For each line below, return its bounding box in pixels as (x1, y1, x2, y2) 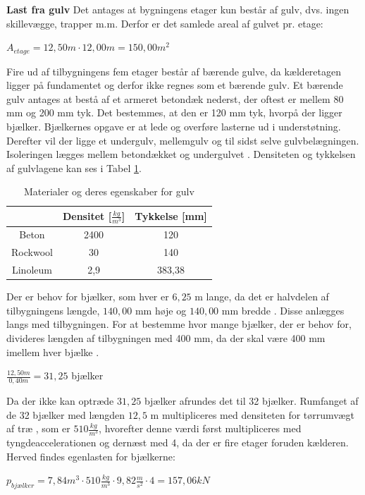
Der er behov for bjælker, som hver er (6, 289, 169, 304)
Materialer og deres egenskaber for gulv (23, 184, 194, 199)
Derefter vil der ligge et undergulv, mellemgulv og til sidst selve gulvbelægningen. (6, 133, 359, 147)
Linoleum (11, 262, 52, 277)
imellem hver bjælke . (6, 344, 99, 359)
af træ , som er (6, 421, 70, 436)
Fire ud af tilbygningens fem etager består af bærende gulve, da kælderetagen (6, 63, 342, 78)
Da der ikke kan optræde (6, 393, 114, 408)
